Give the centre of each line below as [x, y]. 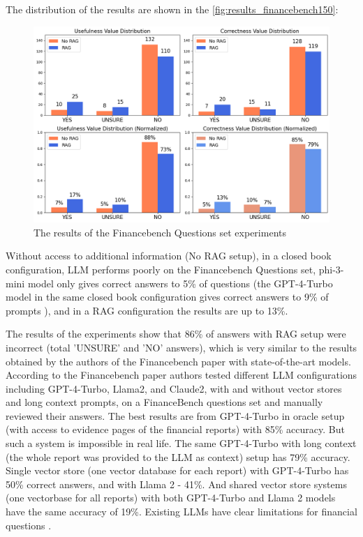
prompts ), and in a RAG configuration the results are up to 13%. [147, 310]
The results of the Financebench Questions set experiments [160, 232]
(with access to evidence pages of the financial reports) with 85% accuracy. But [175, 429]
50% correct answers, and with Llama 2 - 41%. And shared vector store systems [176, 484]
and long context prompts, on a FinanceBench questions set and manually [164, 402]
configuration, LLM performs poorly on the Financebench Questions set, [161, 269]
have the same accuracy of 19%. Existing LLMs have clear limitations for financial [181, 512]
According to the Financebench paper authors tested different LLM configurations [181, 375]
